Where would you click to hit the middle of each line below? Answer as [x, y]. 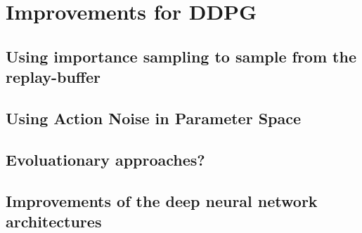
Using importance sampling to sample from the [181, 56]
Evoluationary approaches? [105, 159]
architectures [54, 221]
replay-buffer [53, 77]
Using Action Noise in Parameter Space [154, 118]
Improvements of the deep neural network [162, 200]
